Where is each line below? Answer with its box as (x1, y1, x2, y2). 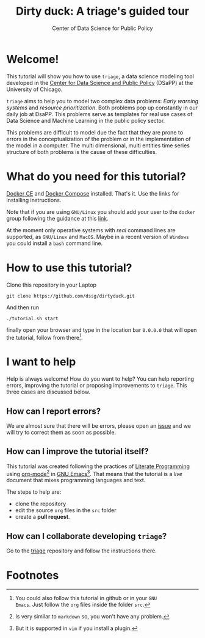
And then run (6, 304, 40, 311)
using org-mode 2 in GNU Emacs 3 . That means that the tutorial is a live (6, 469, 183, 477)
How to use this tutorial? (6, 261, 132, 274)
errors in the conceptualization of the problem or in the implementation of (6, 135, 191, 142)
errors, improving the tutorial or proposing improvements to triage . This (6, 382, 187, 389)
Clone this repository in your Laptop (6, 281, 96, 288)
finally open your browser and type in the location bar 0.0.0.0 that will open (6, 326, 197, 334)
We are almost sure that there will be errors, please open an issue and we (6, 422, 191, 429)
